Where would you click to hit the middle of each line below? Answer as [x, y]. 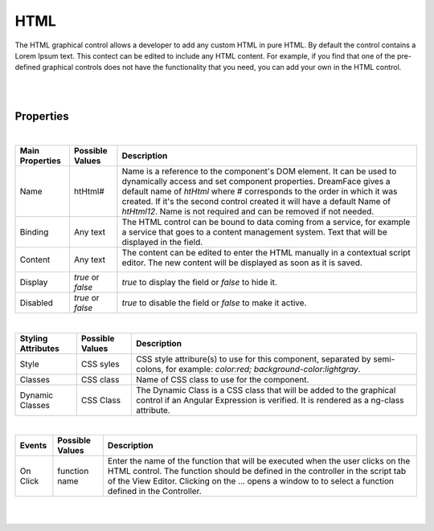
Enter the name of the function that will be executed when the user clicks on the [259, 461]
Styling [34, 338]
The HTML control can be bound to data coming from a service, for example [266, 223]
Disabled [37, 303]
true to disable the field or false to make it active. [214, 303]
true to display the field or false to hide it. [199, 283]
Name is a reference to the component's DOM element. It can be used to [259, 171]
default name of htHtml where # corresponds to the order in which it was [260, 191]
